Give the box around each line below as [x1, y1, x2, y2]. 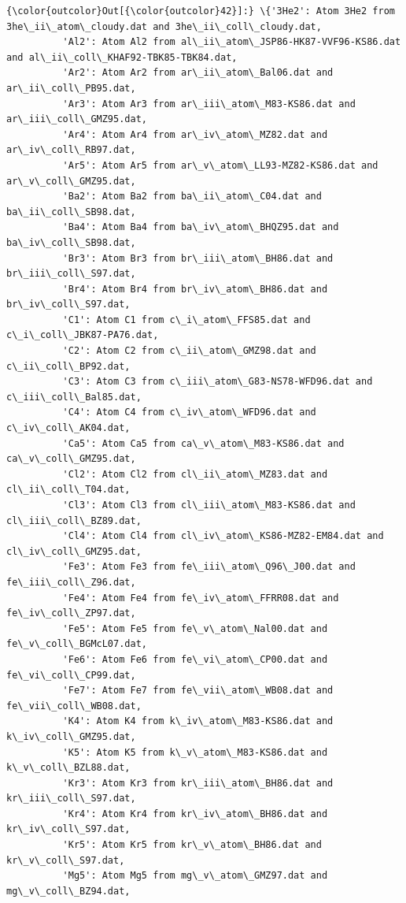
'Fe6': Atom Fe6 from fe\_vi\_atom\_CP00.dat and [62, 653, 328, 665]
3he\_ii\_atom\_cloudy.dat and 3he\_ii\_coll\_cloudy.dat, [6, 20, 322, 32]
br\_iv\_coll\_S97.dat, [6, 299, 131, 310]
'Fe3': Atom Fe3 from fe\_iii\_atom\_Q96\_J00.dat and [62, 561, 356, 573]
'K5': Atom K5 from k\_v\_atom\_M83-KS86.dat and [62, 746, 328, 758]
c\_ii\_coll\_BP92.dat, [6, 360, 131, 372]
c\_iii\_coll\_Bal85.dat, [6, 391, 142, 403]
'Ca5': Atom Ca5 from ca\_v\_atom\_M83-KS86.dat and [62, 437, 345, 449]
